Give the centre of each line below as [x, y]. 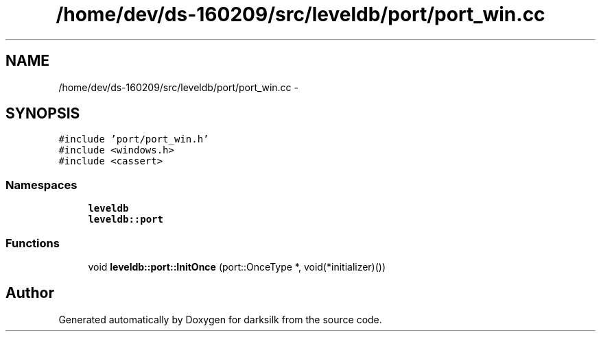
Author [30, 293]
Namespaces [42, 185]
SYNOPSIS [43, 114]
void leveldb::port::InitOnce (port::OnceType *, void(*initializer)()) [237, 266]
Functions [33, 243]
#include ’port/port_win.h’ [134, 139]
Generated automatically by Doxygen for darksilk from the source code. [220, 319]
